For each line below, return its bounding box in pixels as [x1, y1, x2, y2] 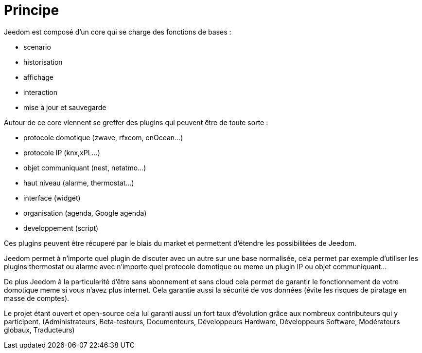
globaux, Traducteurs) [4, 325, 75, 334]
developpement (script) [23, 223, 99, 232]
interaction [23, 88, 58, 96]
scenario [23, 42, 51, 51]
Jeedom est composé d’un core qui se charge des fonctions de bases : [4, 27, 231, 36]
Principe [4, 2, 59, 19]
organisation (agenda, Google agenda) [23, 208, 147, 217]
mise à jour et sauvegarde [23, 103, 106, 111]
